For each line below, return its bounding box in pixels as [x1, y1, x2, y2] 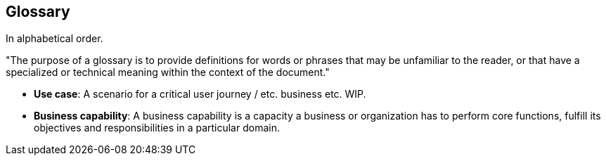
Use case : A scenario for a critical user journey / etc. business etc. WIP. [34, 88, 366, 101]
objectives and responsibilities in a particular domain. [34, 122, 280, 134]
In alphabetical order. [6, 32, 103, 45]
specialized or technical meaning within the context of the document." [6, 66, 330, 79]
